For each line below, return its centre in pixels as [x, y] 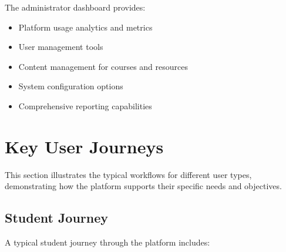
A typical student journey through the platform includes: [107, 242]
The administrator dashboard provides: [75, 7]
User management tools [61, 47]
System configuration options [71, 86]
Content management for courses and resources [103, 66]
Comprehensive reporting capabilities [85, 105]
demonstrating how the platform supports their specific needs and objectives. [143, 186]
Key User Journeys [84, 146]
